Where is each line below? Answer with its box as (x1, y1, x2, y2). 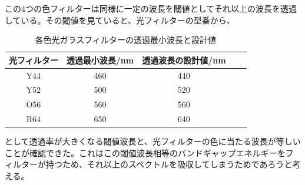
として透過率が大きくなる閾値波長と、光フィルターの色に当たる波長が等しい (5, 135, 301, 147)
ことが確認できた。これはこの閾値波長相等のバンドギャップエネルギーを (5, 146, 286, 159)
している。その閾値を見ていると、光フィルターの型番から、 (5, 14, 235, 26)
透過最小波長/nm (66, 53, 134, 66)
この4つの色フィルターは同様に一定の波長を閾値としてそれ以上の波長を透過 (5, 2, 297, 14)
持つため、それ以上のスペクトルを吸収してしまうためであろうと (45, 158, 293, 170)
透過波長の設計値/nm (142, 53, 226, 66)
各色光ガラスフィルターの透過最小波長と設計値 (35, 33, 217, 46)
